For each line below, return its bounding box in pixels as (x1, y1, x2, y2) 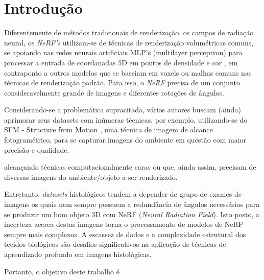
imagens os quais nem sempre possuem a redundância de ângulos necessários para (4, 199, 260, 209)
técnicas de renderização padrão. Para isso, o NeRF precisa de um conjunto (4, 77, 240, 88)
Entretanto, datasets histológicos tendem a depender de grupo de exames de (4, 189, 242, 199)
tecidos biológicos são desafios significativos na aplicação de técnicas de (4, 239, 226, 249)
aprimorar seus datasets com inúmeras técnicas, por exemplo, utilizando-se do (4, 114, 248, 125)
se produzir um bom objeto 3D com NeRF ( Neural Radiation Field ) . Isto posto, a (4, 208, 259, 219)
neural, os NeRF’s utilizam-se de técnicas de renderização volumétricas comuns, (4, 37, 254, 48)
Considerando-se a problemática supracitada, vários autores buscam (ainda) (4, 104, 241, 115)
